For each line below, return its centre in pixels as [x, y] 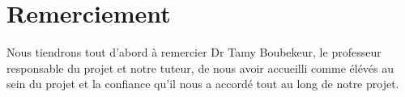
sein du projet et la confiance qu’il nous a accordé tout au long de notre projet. [203, 84]
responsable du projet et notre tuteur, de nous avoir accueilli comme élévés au [200, 67]
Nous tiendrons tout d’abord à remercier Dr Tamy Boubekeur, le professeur [194, 52]
